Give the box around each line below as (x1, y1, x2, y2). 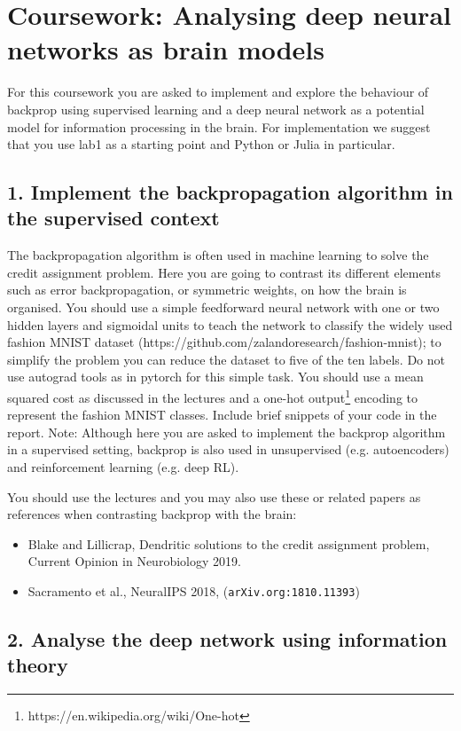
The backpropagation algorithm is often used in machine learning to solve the (7, 246, 429, 264)
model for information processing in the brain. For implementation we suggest (7, 117, 431, 136)
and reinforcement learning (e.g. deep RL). (7, 458, 239, 476)
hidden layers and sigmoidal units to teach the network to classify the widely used (7, 315, 453, 334)
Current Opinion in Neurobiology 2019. (27, 552, 241, 570)
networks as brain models (7, 31, 325, 67)
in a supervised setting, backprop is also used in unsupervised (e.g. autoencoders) (7, 440, 449, 459)
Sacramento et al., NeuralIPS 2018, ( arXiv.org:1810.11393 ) (27, 582, 360, 601)
